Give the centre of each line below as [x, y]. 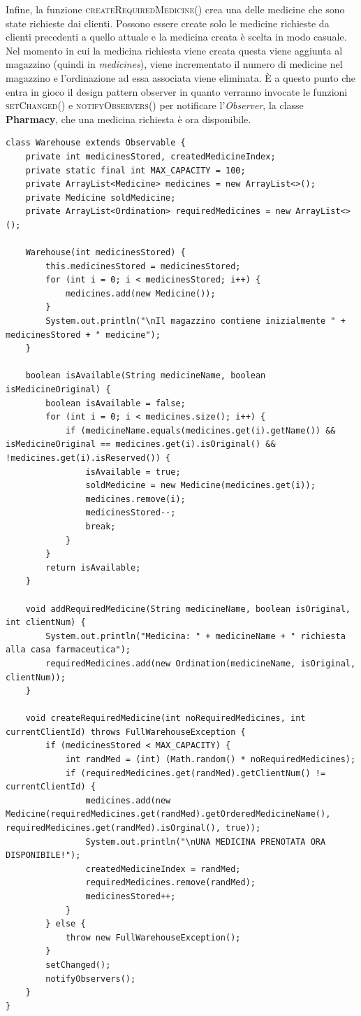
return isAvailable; [93, 567]
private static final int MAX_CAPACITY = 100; [135, 170]
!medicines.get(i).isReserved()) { [88, 458]
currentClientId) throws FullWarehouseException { [126, 732]
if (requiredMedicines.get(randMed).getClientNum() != [196, 773]
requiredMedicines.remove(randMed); [170, 883]
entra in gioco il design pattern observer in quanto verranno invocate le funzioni [177, 91]
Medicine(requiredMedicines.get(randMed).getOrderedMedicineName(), [168, 814]
